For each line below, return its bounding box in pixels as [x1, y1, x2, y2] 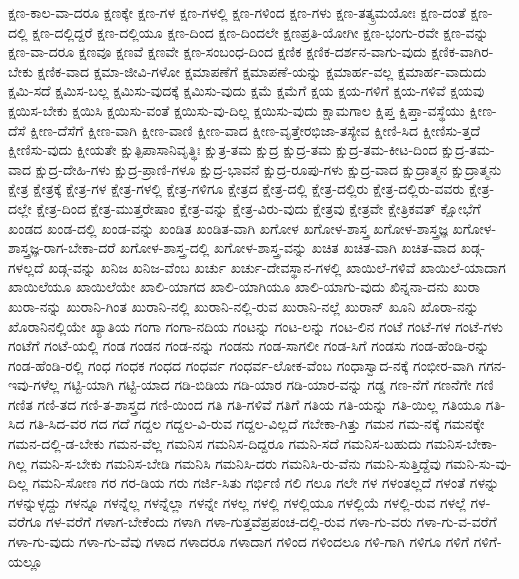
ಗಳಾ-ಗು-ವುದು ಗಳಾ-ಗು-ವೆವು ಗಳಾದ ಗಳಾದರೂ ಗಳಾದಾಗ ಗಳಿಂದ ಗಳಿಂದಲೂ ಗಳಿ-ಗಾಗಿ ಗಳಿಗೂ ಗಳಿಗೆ [8, 531, 470, 552]
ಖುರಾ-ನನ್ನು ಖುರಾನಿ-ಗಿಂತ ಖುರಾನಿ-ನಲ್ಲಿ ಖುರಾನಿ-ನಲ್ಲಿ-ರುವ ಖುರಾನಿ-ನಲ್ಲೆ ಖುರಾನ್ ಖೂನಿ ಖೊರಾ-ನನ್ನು [8, 295, 479, 316]
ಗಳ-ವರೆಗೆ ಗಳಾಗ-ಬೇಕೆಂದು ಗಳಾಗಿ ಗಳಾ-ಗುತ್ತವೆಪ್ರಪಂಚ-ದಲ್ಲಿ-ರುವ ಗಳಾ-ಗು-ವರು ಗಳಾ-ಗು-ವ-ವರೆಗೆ [46, 511, 497, 532]
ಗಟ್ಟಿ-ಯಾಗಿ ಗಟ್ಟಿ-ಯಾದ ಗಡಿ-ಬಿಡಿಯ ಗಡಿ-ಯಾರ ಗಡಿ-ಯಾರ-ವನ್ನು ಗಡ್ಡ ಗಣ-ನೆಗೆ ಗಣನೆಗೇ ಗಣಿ [63, 374, 494, 395]
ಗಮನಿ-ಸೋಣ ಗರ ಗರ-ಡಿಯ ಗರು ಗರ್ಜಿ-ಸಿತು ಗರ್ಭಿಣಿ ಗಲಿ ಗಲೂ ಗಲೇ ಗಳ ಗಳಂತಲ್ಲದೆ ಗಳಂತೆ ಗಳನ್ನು [32, 472, 500, 493]
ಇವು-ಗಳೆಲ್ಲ [8, 374, 60, 395]
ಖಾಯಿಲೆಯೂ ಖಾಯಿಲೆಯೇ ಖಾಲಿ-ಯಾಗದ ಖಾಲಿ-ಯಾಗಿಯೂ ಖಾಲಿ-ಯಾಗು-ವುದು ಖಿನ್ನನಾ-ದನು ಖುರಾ [8, 276, 481, 297]
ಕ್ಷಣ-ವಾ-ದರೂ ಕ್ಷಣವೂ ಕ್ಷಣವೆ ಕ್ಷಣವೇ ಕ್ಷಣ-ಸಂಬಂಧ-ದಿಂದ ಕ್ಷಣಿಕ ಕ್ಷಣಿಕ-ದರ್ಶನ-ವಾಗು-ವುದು [8, 41, 427, 62]
